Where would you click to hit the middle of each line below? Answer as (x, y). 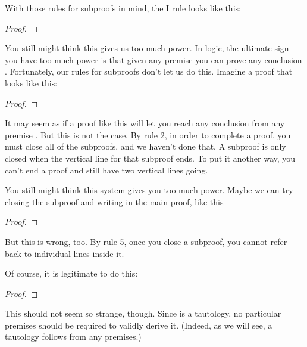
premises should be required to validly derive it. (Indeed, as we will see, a (139, 325)
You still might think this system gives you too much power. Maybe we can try (149, 190)
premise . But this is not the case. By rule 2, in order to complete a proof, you (148, 134)
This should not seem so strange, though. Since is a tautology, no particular (143, 313)
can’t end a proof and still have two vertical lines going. (106, 170)
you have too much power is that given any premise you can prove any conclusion (153, 59)
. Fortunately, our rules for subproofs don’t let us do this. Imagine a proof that (149, 71)
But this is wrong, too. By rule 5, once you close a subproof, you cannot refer (146, 241)
